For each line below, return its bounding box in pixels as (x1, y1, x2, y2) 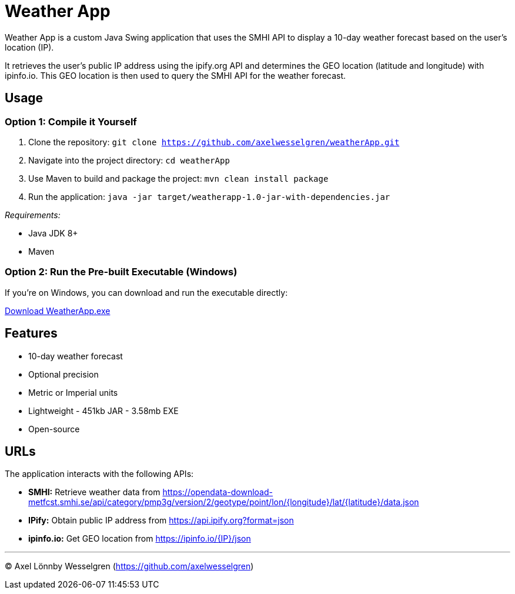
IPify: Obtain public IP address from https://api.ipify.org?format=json (28, 515, 294, 526)
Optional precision (28, 369, 99, 379)
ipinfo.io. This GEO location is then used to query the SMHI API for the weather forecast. (5, 70, 346, 81)
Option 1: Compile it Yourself (5, 115, 137, 128)
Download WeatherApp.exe (5, 305, 111, 316)
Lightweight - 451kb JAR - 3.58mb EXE (28, 405, 179, 416)
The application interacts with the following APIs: (5, 469, 194, 479)
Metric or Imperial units (28, 387, 118, 398)
